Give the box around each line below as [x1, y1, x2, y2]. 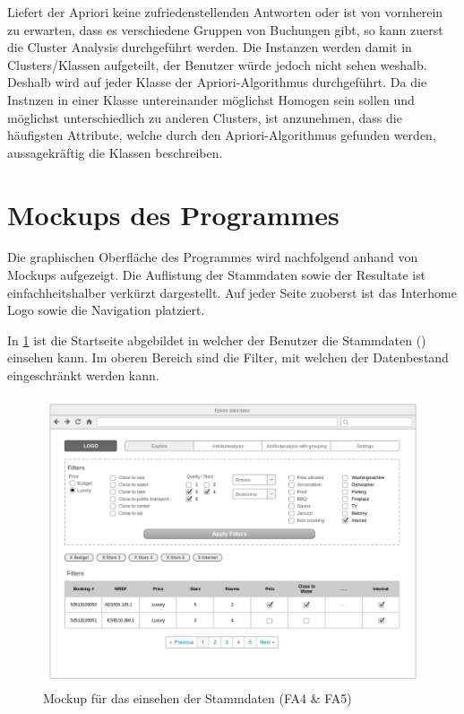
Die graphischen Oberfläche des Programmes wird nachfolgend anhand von [7, 248, 418, 266]
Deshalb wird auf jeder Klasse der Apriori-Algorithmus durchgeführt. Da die [7, 73, 427, 91]
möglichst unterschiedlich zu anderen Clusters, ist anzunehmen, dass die [7, 108, 402, 126]
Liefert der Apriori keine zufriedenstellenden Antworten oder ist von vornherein [7, 3, 443, 21]
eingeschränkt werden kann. [7, 366, 159, 385]
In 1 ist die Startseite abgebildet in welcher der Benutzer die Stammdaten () [7, 330, 426, 349]
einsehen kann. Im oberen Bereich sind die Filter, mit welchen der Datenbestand [7, 348, 449, 367]
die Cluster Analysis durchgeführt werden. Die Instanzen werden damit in [7, 38, 412, 57]
